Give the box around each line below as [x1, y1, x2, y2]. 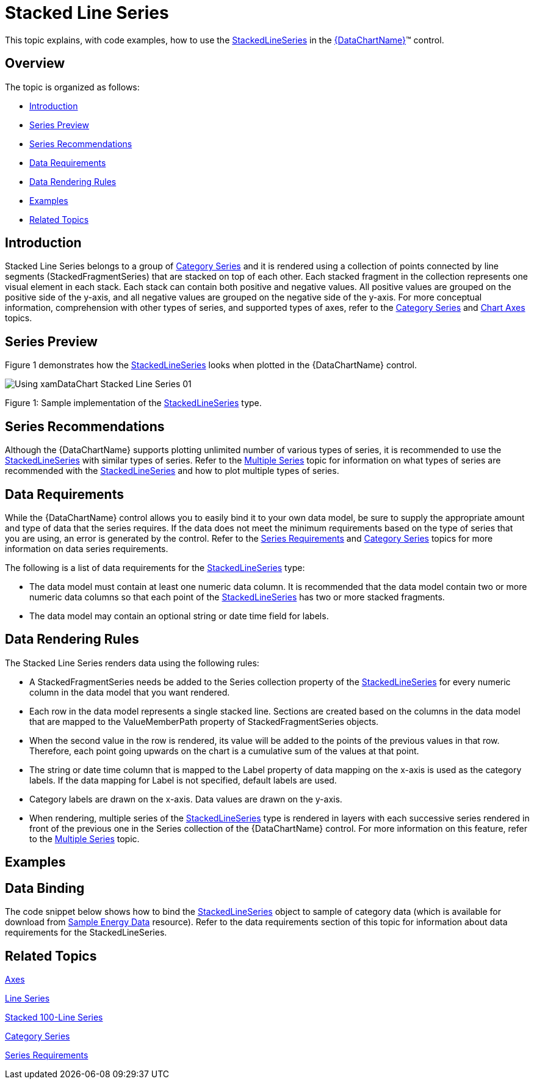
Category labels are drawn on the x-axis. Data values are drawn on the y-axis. [29, 793, 342, 804]
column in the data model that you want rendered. [29, 686, 230, 697]
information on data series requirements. [5, 543, 168, 554]
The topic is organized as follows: [5, 81, 140, 92]
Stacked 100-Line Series [5, 1011, 103, 1022]
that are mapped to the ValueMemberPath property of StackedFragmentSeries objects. [29, 716, 379, 727]
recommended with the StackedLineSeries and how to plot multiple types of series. [5, 465, 339, 476]
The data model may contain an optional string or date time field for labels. [29, 610, 329, 621]
